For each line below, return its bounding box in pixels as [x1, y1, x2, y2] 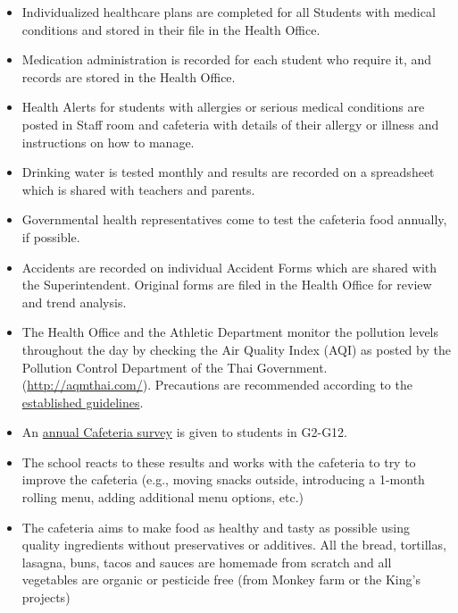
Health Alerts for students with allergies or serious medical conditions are [21, 97, 425, 116]
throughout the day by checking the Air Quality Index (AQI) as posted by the [21, 340, 451, 358]
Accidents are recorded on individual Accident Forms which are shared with [21, 257, 437, 276]
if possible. [21, 227, 80, 246]
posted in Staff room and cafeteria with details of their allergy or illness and [21, 114, 439, 133]
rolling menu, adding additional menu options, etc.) [21, 488, 304, 507]
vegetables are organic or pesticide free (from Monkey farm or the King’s [21, 570, 421, 589]
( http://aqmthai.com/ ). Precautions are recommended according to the [21, 375, 412, 394]
